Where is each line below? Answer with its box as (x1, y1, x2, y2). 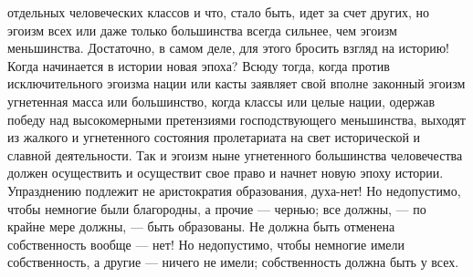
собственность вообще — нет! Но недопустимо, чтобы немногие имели (7, 234, 405, 253)
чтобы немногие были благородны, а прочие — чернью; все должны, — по (7, 199, 426, 218)
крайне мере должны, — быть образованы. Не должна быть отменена (7, 217, 395, 236)
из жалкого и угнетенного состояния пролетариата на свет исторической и (7, 128, 421, 147)
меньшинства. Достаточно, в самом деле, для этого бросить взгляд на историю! (7, 38, 450, 57)
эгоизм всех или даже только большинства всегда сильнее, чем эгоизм (7, 20, 397, 39)
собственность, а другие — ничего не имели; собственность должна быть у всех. (7, 252, 459, 272)
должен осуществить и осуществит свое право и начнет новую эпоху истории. (7, 163, 444, 182)
